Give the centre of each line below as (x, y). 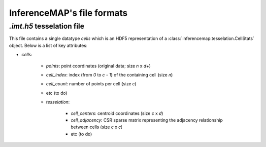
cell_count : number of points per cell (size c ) (91, 84)
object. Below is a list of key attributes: (48, 45)
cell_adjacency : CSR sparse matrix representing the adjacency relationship (147, 120)
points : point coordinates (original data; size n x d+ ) (99, 66)
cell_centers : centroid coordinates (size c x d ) (117, 113)
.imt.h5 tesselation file (47, 26)
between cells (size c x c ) (97, 127)
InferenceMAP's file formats (68, 13)
